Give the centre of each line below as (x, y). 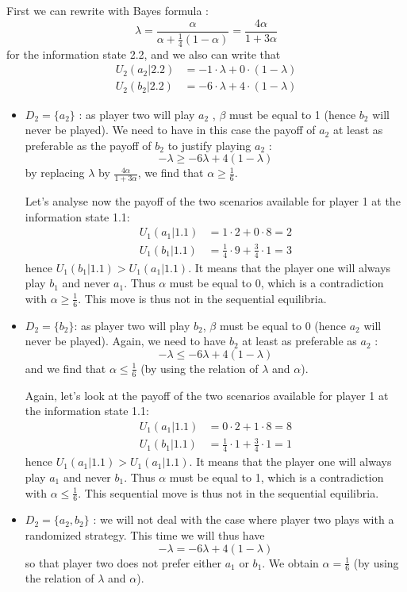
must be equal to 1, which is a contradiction (276, 477)
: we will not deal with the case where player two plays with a (244, 519)
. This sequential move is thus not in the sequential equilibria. (228, 492)
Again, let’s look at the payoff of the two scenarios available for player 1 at (207, 395)
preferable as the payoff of (88, 145)
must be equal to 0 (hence (283, 325)
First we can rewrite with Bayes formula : (108, 10)
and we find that (65, 368)
